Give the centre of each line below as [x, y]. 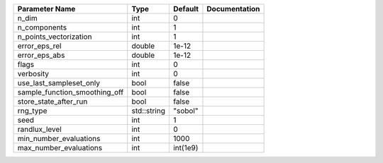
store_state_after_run [52, 101]
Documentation [233, 9]
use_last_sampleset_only [59, 83]
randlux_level [39, 129]
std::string [149, 111]
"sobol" [185, 111]
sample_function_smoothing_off [71, 92]
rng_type [32, 111]
